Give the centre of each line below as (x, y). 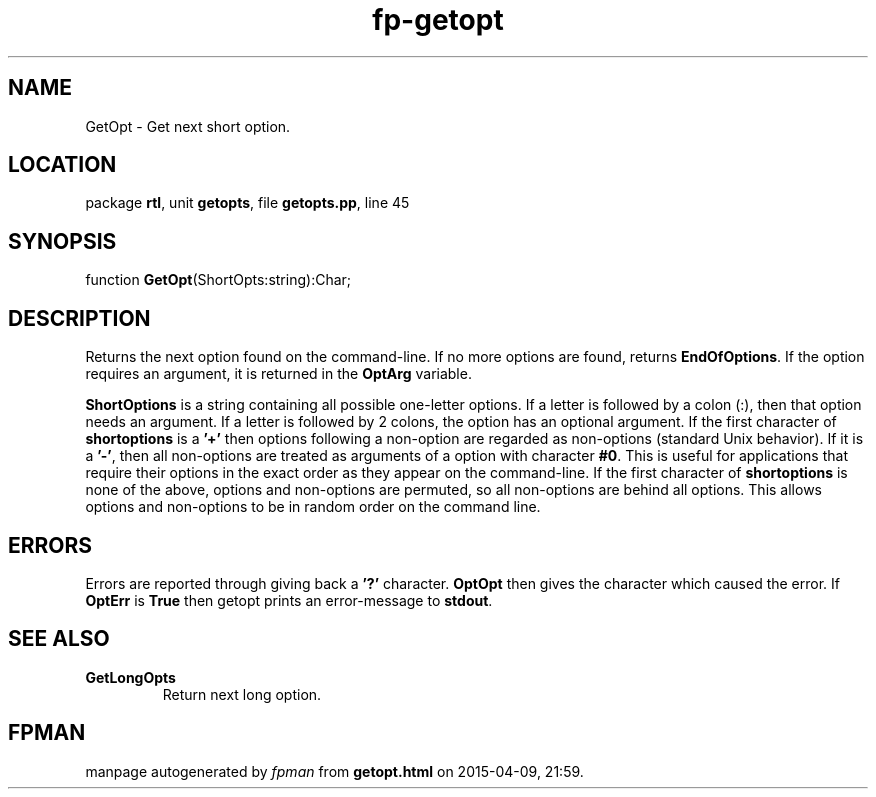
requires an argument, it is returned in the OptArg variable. (278, 374)
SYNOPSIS (62, 241)
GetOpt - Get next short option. (188, 126)
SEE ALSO (59, 639)
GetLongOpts (130, 677)
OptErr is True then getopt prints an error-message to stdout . (289, 600)
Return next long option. (242, 694)
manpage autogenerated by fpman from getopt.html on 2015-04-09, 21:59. (334, 771)
